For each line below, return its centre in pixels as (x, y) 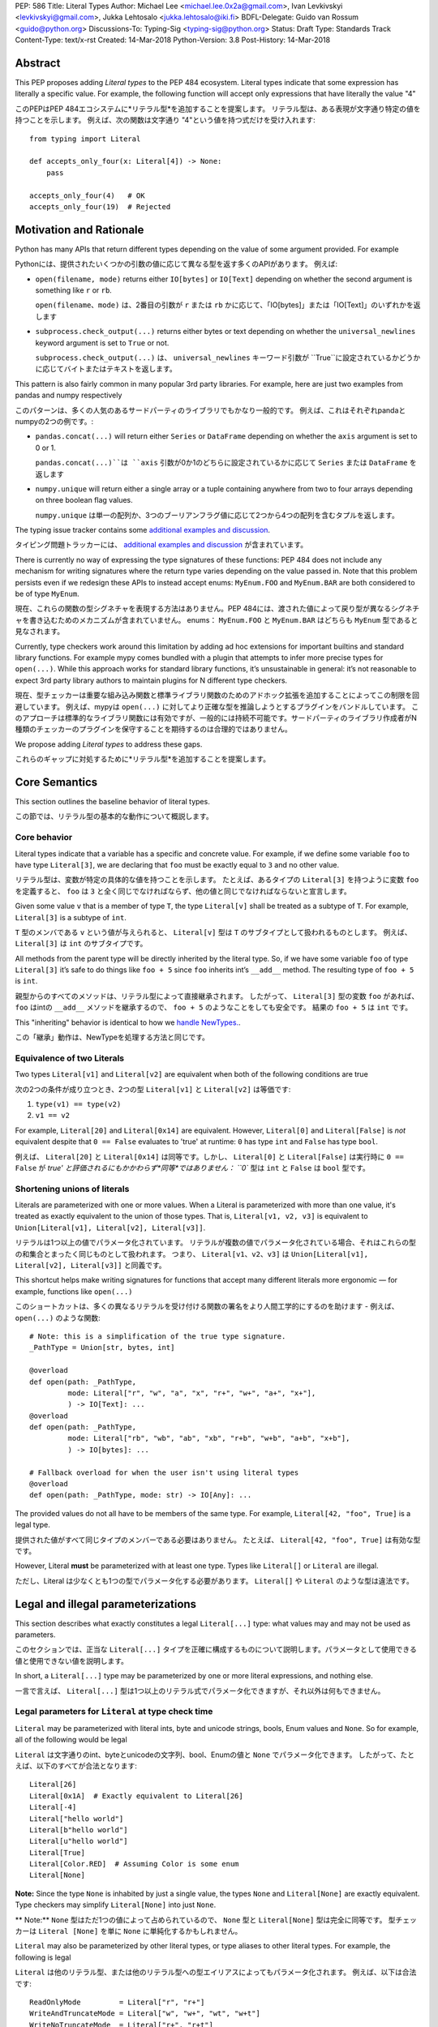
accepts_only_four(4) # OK (87, 195)
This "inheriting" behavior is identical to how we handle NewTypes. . (128, 1022)
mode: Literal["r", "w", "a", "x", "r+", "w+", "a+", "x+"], (192, 1393)
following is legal (43, 1957)
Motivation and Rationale (79, 230)
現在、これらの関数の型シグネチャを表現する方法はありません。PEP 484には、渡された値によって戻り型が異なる (203, 609)
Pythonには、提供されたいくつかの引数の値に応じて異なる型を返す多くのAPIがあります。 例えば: (176, 264)
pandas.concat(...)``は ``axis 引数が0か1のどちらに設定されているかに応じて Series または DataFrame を (226, 463)
